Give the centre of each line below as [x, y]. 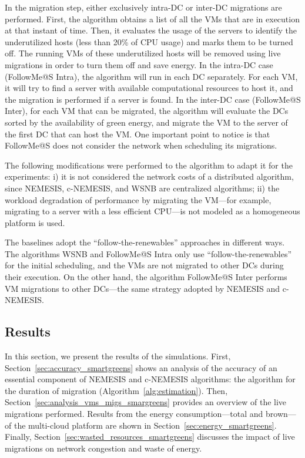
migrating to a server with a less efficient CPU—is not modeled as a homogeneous [152, 211]
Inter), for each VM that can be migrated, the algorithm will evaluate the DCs [147, 111]
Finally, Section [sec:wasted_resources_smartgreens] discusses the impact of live [150, 437]
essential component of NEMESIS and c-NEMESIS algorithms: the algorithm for [150, 379]
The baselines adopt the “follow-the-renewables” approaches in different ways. [145, 242]
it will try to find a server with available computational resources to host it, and [149, 88]
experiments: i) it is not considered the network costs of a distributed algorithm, [149, 176]
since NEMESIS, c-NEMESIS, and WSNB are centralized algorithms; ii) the [142, 188]
